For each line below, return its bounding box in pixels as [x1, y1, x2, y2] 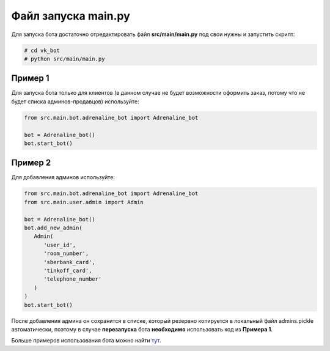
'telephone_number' [43, 276, 102, 283]
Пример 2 [11, 158, 51, 168]
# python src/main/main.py [24, 55, 105, 62]
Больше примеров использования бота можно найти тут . [11, 337, 161, 344]
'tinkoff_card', [43, 267, 92, 274]
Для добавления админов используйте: [11, 174, 116, 181]
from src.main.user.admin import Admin [24, 199, 144, 205]
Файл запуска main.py [11, 9, 131, 23]
